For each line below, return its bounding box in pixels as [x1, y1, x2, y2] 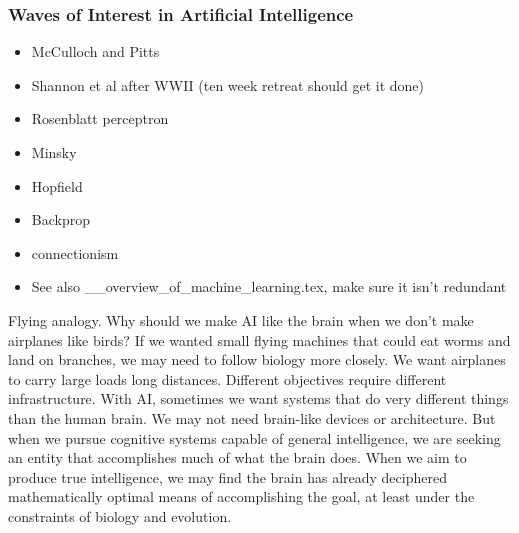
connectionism [31, 242, 119, 263]
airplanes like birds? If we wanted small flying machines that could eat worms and [8, 329, 511, 350]
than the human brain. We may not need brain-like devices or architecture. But [8, 407, 496, 428]
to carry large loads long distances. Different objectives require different [8, 368, 447, 389]
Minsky [31, 142, 77, 162]
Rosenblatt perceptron [31, 108, 169, 129]
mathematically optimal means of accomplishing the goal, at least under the [8, 486, 475, 507]
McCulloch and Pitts [31, 41, 160, 62]
